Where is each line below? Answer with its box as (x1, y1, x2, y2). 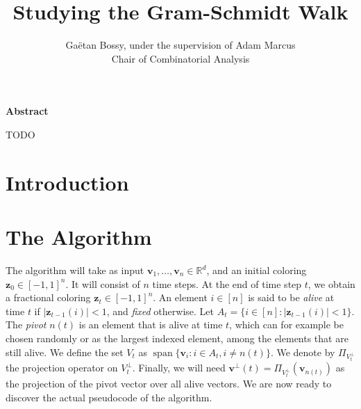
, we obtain (308, 276, 355, 291)
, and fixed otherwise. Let (106, 303, 214, 318)
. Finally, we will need (132, 360, 226, 375)
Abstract (6, 104, 49, 118)
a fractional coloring (6, 290, 91, 305)
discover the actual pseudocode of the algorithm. (6, 390, 212, 404)
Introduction (6, 168, 129, 196)
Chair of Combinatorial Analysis (111, 51, 250, 65)
